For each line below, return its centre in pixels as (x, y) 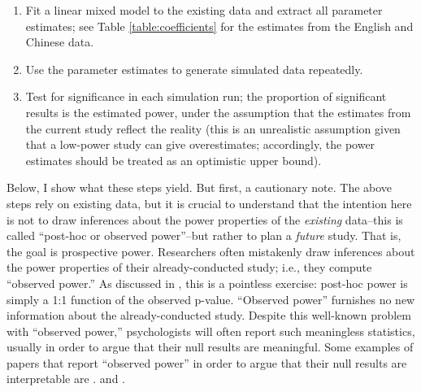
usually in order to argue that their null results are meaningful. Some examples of (210, 347)
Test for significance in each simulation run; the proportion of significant (206, 96)
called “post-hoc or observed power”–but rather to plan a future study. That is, (204, 235)
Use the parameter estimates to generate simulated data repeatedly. (194, 69)
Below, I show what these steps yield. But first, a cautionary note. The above (200, 187)
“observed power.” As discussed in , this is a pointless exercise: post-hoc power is (207, 283)
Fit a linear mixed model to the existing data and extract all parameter (204, 10)
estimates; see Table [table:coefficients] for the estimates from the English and (219, 26)
